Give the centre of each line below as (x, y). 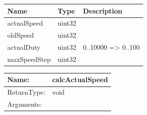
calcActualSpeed (80, 79)
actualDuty (24, 47)
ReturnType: (26, 92)
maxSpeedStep (29, 59)
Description (102, 10)
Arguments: (24, 104)
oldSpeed (21, 35)
